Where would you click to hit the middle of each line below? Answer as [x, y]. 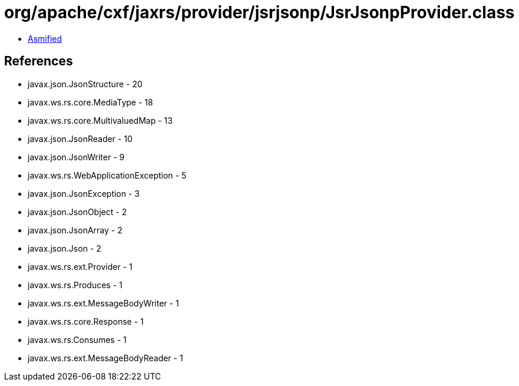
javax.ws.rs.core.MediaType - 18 [90, 102]
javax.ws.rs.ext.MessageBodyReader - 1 [105, 358]
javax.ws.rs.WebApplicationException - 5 [107, 175]
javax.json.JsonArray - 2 [75, 230]
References [39, 61]
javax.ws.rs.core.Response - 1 [86, 321]
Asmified [45, 38]
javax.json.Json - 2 [65, 248]
